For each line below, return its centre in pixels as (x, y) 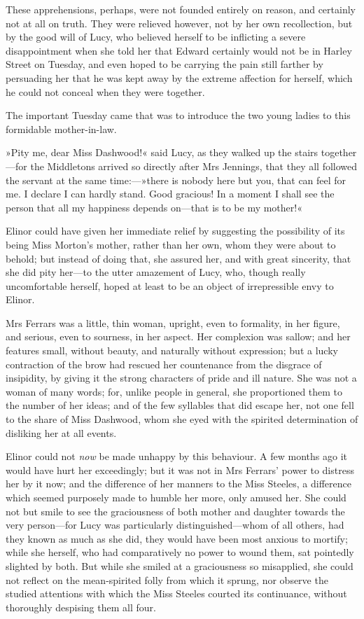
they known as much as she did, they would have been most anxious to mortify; (177, 538)
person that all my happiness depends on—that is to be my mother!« (154, 207)
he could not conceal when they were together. (105, 91)
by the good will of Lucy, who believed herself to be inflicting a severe (156, 37)
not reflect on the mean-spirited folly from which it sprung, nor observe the (167, 579)
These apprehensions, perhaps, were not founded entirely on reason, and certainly (181, 9)
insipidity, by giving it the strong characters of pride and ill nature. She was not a (181, 378)
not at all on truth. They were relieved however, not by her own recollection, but (179, 23)
